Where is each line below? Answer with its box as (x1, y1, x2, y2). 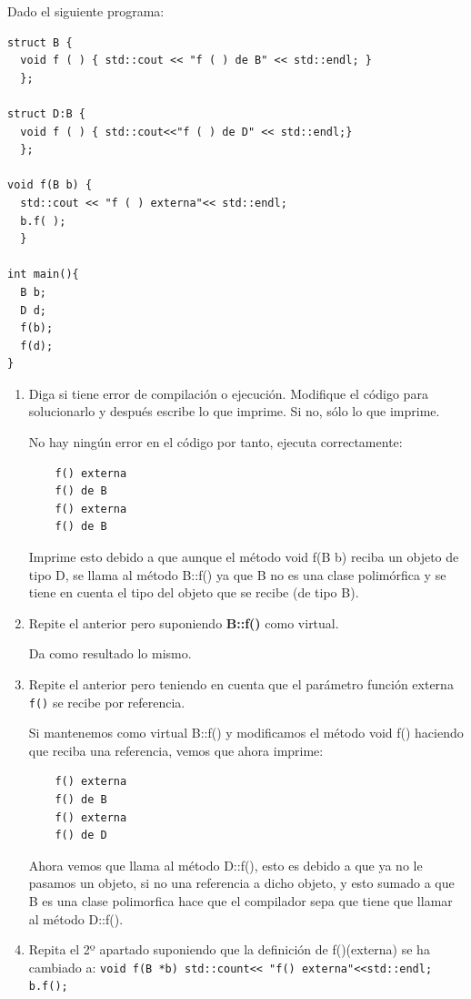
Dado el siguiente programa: (7, 2, 165, 20)
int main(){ (7, 268, 79, 281)
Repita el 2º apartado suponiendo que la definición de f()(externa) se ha (28, 940, 430, 959)
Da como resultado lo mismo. (28, 644, 192, 663)
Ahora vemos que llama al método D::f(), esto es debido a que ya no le (28, 855, 423, 874)
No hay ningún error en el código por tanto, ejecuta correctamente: (28, 433, 403, 452)
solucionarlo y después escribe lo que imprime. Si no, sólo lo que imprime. (28, 402, 440, 421)
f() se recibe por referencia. (28, 692, 185, 711)
